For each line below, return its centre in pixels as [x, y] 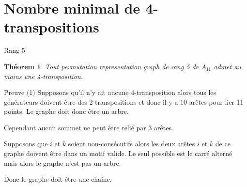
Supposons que [26, 144]
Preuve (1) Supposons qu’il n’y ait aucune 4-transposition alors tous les [110, 92]
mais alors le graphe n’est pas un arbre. [62, 163]
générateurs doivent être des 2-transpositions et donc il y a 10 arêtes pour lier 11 [124, 101]
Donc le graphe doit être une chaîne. [58, 179]
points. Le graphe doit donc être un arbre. [66, 111]
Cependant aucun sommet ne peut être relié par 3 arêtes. [89, 127]
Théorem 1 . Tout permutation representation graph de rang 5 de [101, 66]
